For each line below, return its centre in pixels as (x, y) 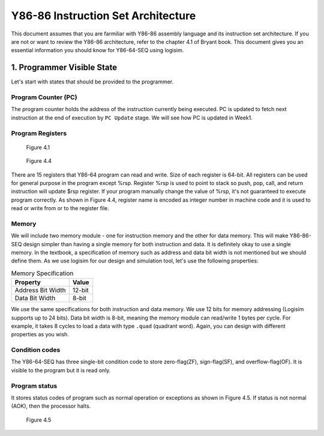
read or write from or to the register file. (60, 208)
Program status (34, 386)
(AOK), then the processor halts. (51, 406)
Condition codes (36, 350)
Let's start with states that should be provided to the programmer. (92, 82)
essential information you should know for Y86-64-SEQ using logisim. (97, 50)
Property (28, 282)
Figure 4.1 (38, 147)
